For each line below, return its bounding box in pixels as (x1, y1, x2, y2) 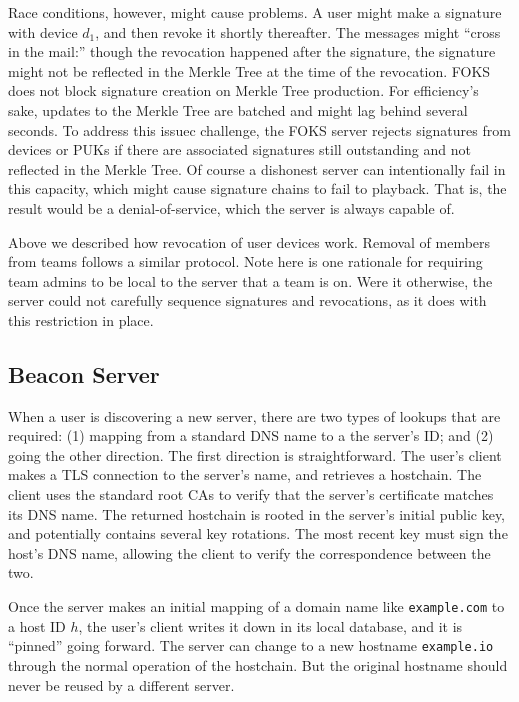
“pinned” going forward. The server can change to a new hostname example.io (8, 635, 494, 656)
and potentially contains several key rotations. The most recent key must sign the (8, 523, 508, 544)
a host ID (8, 615, 66, 636)
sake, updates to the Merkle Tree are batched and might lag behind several (8, 99, 468, 120)
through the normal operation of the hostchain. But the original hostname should (8, 654, 508, 675)
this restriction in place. (8, 309, 154, 330)
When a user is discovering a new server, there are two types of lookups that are (8, 405, 501, 426)
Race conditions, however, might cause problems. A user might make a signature (8, 2, 502, 22)
